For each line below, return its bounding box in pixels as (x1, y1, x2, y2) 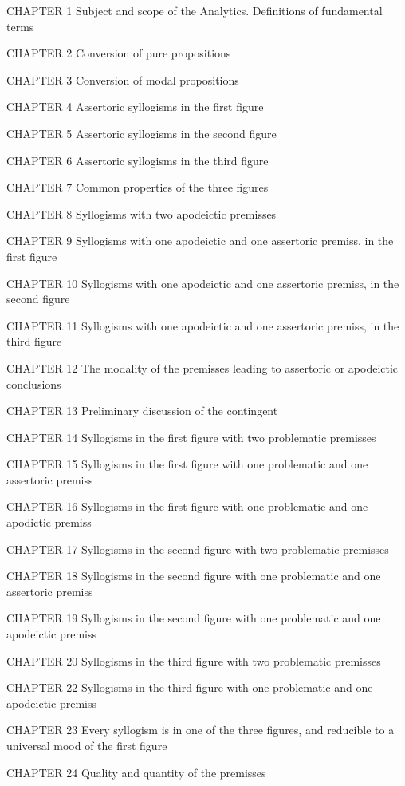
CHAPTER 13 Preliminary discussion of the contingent (6, 402, 278, 419)
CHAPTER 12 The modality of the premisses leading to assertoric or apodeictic (6, 359, 399, 376)
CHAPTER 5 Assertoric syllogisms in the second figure (6, 124, 277, 141)
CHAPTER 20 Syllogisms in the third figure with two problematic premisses (6, 652, 381, 669)
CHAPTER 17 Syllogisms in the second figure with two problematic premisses (6, 540, 389, 557)
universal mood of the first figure (6, 737, 167, 753)
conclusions (6, 375, 61, 392)
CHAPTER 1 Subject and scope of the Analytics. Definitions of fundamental (6, 2, 383, 18)
